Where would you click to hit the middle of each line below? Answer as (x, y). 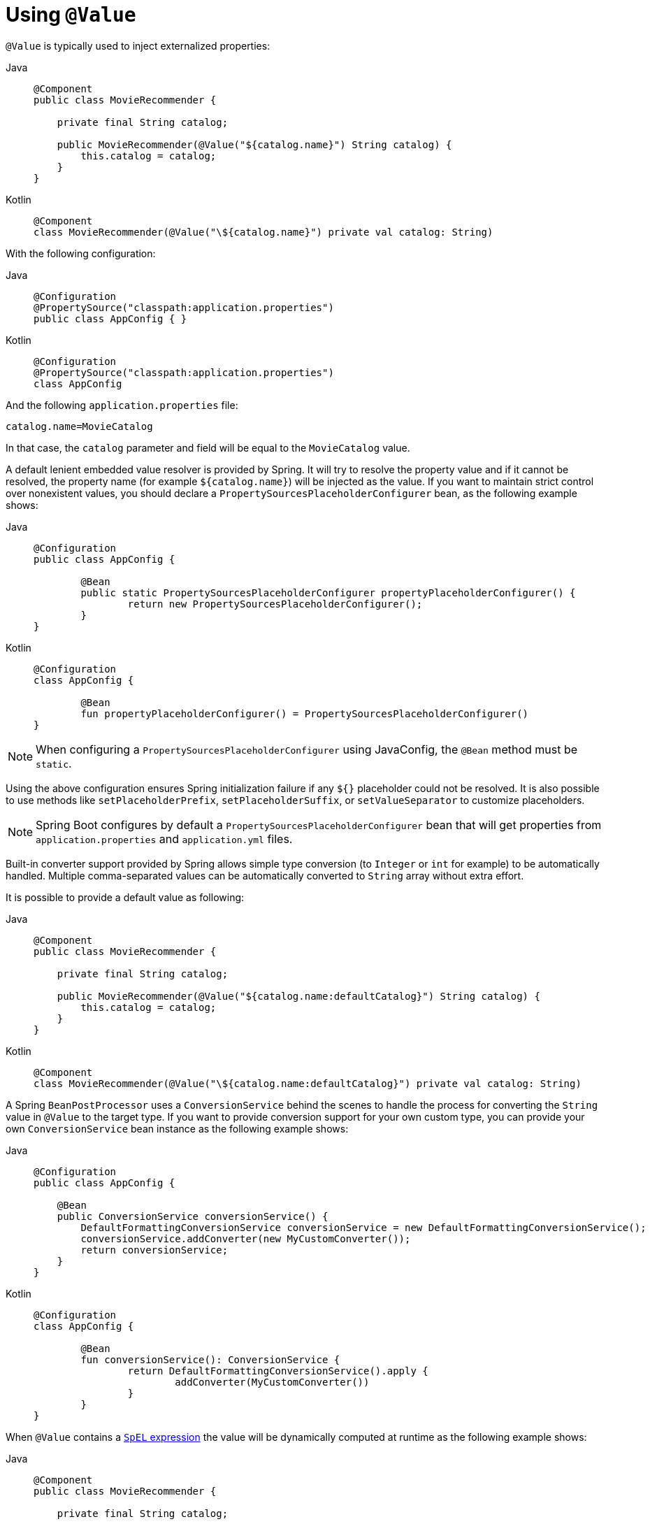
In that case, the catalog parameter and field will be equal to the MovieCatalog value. (208, 447)
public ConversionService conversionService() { (193, 1216)
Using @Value (71, 15)
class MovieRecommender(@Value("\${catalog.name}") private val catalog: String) (263, 232)
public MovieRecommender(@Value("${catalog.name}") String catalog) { (254, 144)
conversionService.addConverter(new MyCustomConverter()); (246, 1238)
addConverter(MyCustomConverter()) (272, 1382)
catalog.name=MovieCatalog (79, 426)
